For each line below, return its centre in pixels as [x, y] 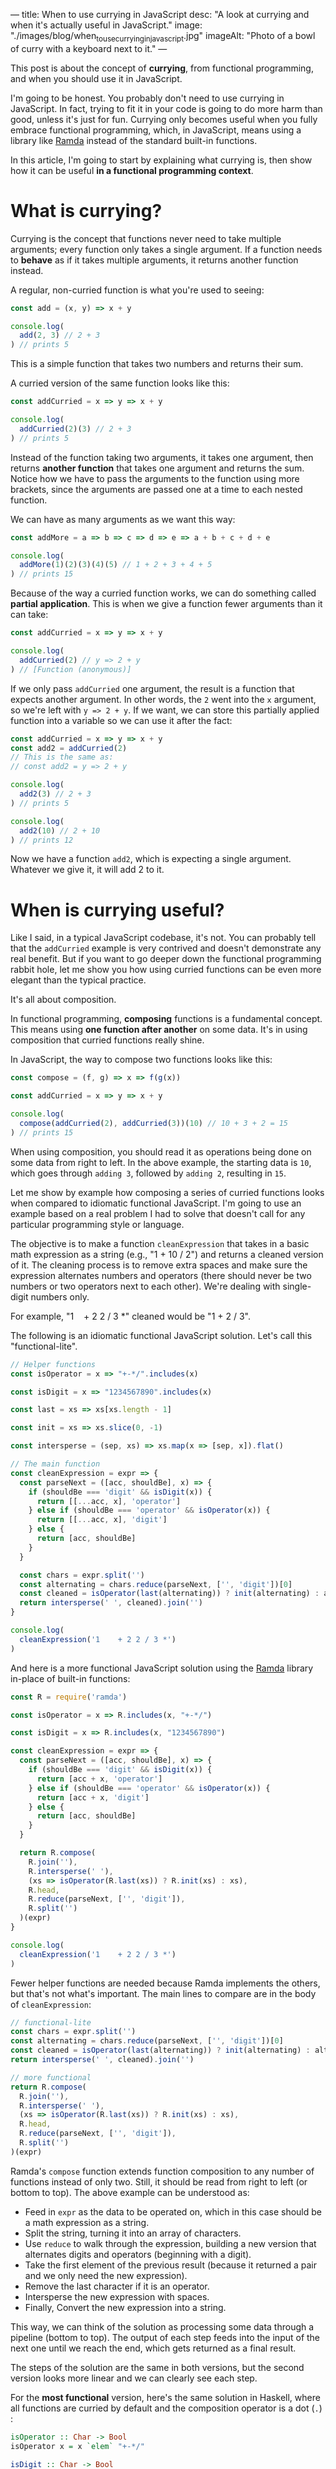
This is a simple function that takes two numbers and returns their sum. [157, 364]
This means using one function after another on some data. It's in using [159, 1030]
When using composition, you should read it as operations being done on [161, 1151]
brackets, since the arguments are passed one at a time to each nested [156, 489]
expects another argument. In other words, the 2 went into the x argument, [163, 699]
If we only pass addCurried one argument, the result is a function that [152, 688]
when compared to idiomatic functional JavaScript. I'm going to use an [156, 1203]
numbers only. [60, 1296]
